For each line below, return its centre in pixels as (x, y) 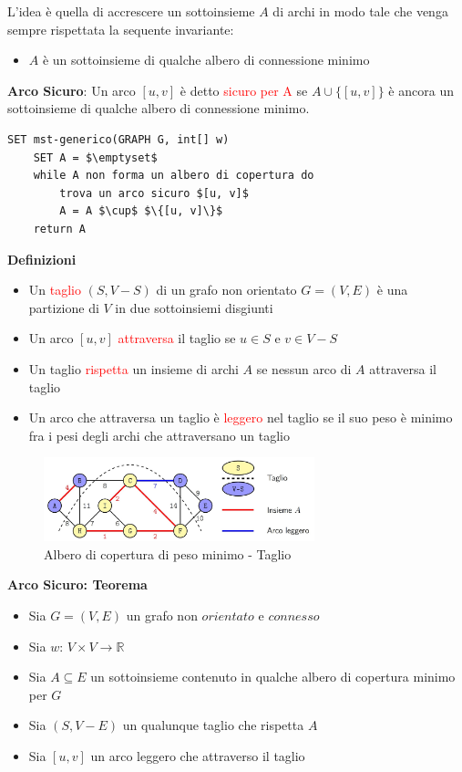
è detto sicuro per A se (244, 90)
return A (59, 229)
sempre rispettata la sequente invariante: (121, 29)
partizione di (64, 307)
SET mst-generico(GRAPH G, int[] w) (118, 139)
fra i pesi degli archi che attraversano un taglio (159, 435)
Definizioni (42, 259)
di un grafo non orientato (226, 290)
